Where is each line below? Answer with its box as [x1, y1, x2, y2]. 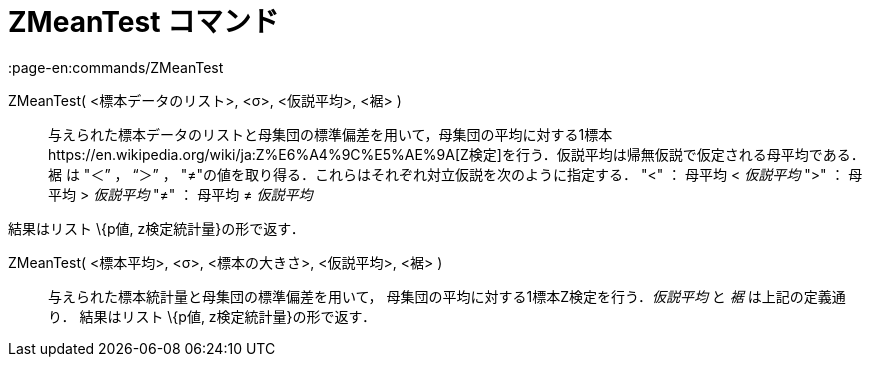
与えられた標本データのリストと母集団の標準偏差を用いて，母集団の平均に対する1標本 [48, 125, 613, 143]
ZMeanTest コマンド [8, 5, 280, 39]
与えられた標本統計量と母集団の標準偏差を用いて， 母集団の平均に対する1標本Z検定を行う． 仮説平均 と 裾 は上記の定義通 [48, 287, 846, 305]
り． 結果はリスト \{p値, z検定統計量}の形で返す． [48, 307, 377, 325]
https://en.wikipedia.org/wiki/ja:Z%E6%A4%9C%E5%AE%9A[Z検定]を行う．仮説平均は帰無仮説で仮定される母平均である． [48, 145, 865, 163]
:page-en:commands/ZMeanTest [8, 58, 224, 76]
